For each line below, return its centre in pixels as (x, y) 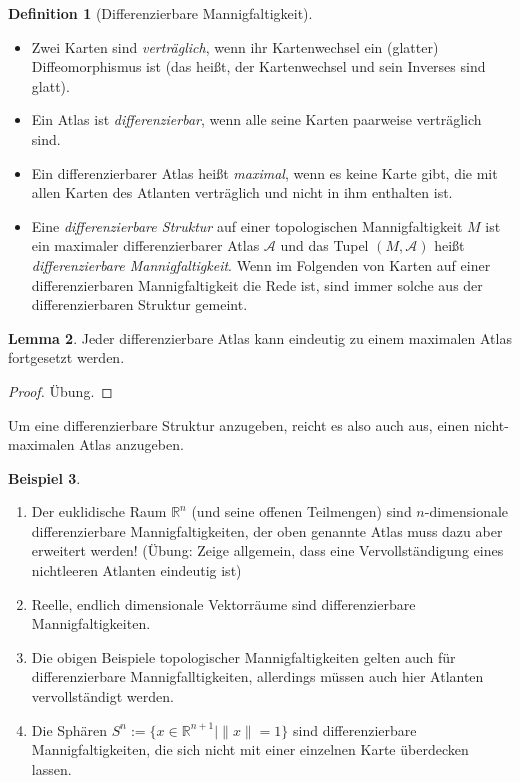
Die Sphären (69, 729)
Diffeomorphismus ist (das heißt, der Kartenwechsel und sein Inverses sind (258, 66)
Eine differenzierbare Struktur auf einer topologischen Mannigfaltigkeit (247, 225)
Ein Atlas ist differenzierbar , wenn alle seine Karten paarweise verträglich (256, 119)
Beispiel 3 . (44, 477)
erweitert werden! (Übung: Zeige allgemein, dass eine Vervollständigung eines (267, 550)
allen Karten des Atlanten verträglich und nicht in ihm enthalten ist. (242, 192)
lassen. (51, 768)
